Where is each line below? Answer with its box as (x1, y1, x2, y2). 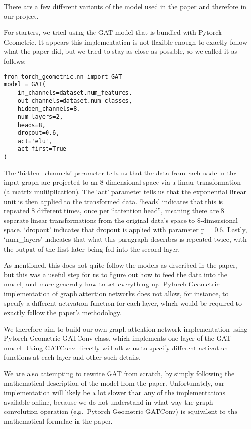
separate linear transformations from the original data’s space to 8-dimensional (4, 215, 238, 225)
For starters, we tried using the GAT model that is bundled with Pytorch (4, 27, 222, 37)
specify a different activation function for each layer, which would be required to (4, 298, 242, 308)
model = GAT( (4, 81, 46, 88)
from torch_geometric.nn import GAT (4, 73, 122, 80)
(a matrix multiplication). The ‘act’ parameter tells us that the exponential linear (4, 186, 247, 196)
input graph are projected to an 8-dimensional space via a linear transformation (4, 177, 241, 187)
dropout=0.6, (17, 129, 60, 137)
